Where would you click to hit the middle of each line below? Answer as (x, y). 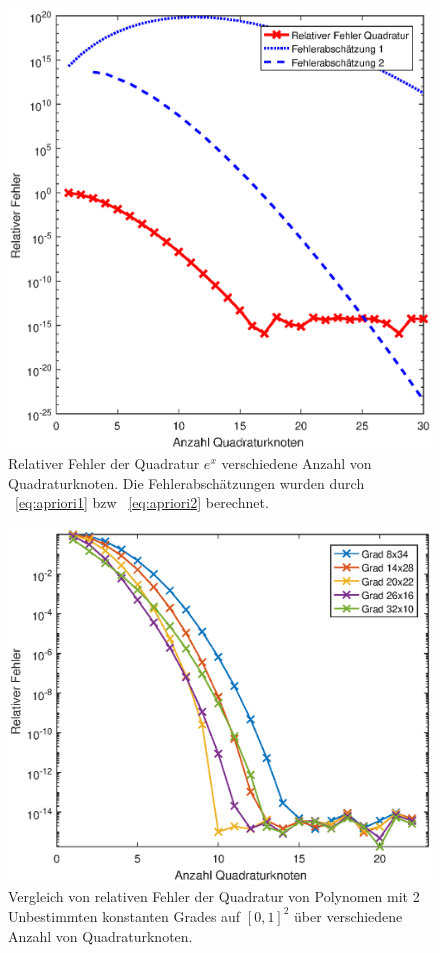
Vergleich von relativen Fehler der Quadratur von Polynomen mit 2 (214, 896)
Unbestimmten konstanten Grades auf (124, 915)
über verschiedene (348, 915)
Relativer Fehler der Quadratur (104, 463)
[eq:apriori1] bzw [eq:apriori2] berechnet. (142, 502)
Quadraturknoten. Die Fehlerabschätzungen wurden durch (186, 482)
